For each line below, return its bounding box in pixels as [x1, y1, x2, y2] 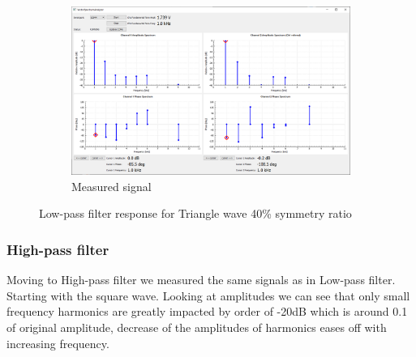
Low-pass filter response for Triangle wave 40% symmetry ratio [39, 205, 352, 222]
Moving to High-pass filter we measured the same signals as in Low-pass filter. [6, 271, 396, 288]
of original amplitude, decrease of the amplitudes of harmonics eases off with [6, 319, 387, 336]
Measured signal [71, 177, 152, 194]
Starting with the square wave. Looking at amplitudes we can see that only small [6, 287, 410, 304]
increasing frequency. [6, 334, 109, 351]
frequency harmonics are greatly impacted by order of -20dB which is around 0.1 [6, 303, 408, 320]
